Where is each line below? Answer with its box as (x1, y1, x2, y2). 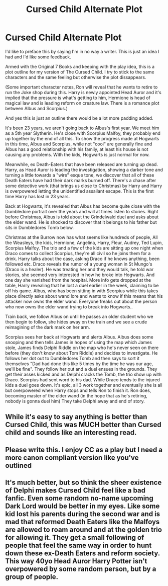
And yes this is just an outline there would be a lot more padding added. (5, 115, 154, 121)
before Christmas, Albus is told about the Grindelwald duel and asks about (5, 214, 159, 220)
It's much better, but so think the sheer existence (5, 478, 162, 487)
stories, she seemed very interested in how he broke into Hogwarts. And (5, 272, 155, 278)
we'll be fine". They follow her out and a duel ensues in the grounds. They (5, 366, 157, 372)
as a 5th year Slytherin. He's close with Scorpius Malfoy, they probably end (5, 130, 160, 136)
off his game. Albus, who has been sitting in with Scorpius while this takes (5, 288, 158, 294)
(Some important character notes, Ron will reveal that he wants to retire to (5, 84, 158, 90)
